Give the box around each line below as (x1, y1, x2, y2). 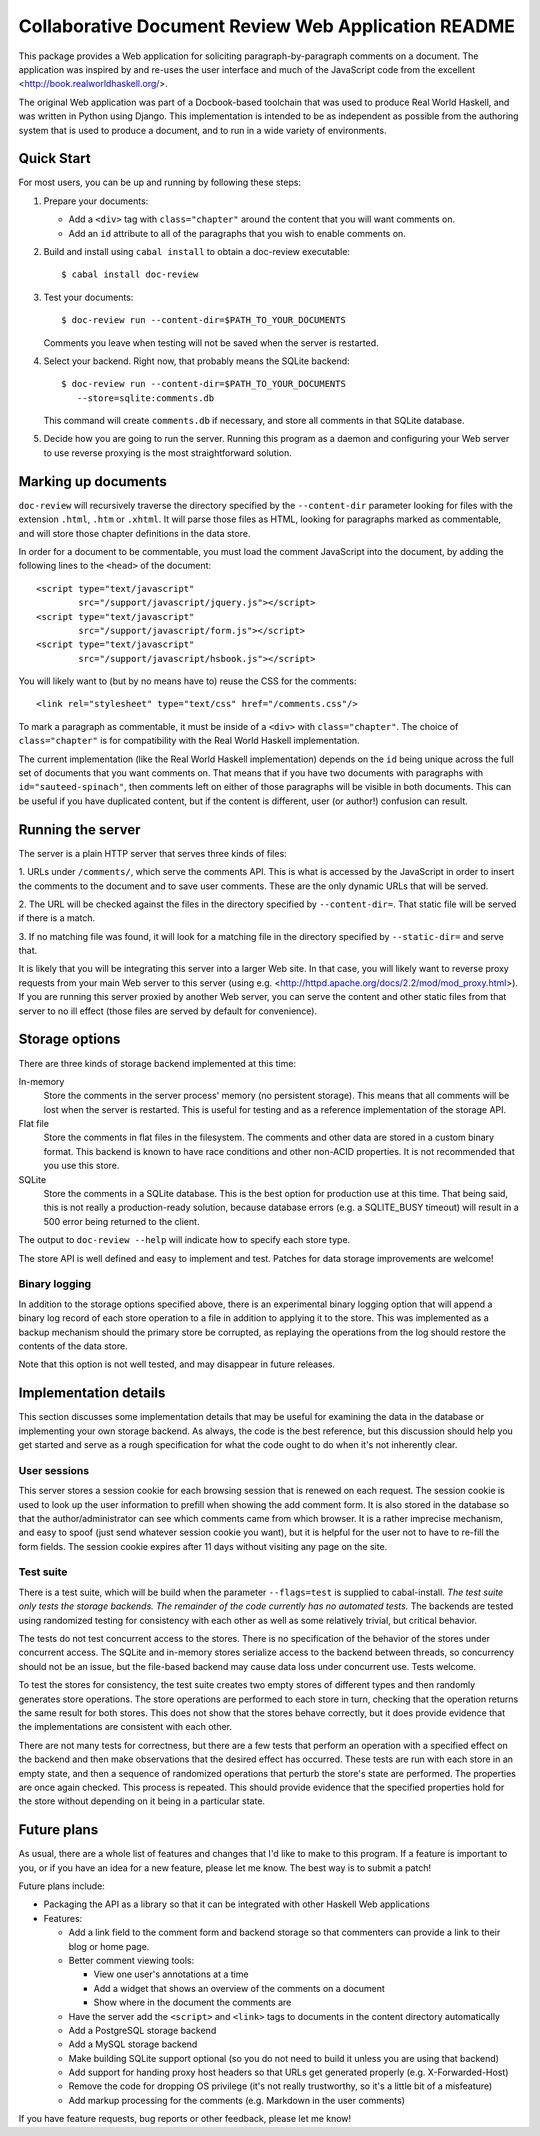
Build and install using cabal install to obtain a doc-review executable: (43, 245, 350, 257)
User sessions (18, 1463, 90, 1477)
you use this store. (43, 1160, 120, 1172)
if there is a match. (18, 912, 96, 924)
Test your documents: (43, 291, 134, 303)
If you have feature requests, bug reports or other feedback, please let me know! (18, 2113, 352, 2125)
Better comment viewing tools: (68, 1954, 195, 1966)
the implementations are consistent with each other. (18, 1721, 232, 1733)
